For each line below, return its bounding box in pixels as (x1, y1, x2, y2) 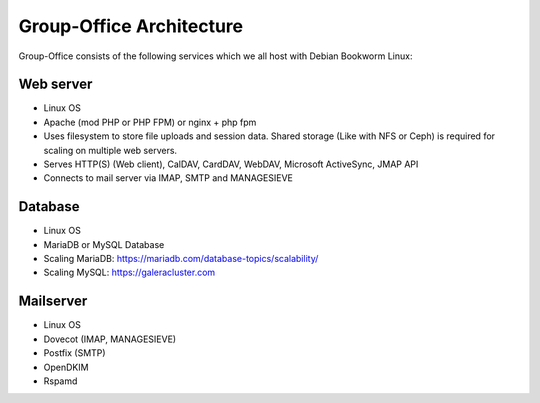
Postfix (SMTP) (43, 347, 106, 359)
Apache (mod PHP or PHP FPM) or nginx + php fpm (43, 116, 257, 128)
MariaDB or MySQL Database (43, 238, 165, 250)
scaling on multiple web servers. (43, 144, 178, 156)
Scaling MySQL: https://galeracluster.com (43, 266, 216, 279)
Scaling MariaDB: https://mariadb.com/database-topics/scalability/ (43, 253, 319, 265)
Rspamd (43, 375, 78, 387)
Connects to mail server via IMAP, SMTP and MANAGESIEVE (43, 172, 294, 184)
